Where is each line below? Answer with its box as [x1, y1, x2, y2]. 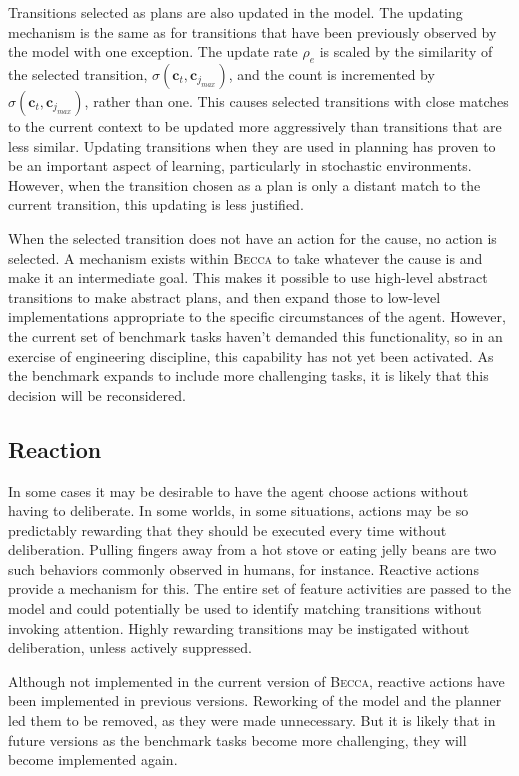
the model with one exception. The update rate [8, 41, 298, 62]
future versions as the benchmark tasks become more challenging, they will [8, 729, 467, 750]
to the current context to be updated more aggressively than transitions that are [8, 115, 502, 136]
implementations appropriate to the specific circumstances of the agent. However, [8, 306, 506, 327]
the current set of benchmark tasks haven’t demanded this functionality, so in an [8, 325, 503, 346]
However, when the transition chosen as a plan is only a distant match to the [8, 174, 481, 195]
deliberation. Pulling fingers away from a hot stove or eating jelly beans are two [8, 539, 497, 560]
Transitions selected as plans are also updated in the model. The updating [8, 2, 463, 22]
